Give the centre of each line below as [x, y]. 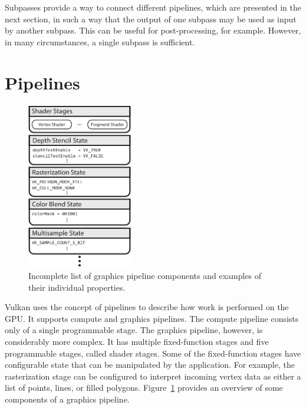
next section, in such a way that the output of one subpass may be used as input [151, 19]
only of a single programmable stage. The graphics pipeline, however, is [134, 330]
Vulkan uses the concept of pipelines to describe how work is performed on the [147, 307]
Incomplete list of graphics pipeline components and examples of [145, 276]
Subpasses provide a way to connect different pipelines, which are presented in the [153, 7]
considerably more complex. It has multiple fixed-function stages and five [137, 342]
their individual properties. [77, 287]
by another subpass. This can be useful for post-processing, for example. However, [153, 30]
